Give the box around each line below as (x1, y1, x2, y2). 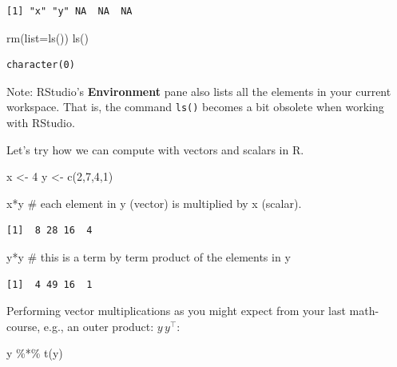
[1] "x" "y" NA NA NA (6, 6, 133, 17)
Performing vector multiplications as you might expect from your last (6, 302, 346, 319)
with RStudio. (6, 114, 75, 131)
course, (6, 317, 41, 334)
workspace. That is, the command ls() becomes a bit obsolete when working (6, 98, 384, 115)
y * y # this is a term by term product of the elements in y (6, 249, 291, 265)
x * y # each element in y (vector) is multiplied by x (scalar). (6, 194, 302, 211)
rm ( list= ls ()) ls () (6, 29, 89, 46)
